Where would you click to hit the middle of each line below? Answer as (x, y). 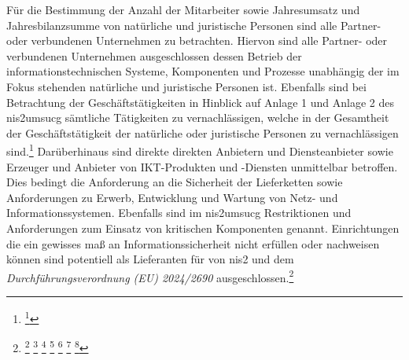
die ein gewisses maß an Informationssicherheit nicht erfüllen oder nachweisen (193, 243)
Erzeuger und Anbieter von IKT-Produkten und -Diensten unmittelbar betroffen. (202, 166)
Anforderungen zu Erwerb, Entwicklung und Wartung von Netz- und (172, 197)
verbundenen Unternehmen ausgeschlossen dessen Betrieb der (154, 55)
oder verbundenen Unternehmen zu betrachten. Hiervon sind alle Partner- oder (197, 40)
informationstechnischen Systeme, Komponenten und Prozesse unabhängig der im (203, 71)
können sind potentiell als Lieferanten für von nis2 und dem (150, 259)
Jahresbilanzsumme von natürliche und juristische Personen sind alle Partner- (194, 25)
